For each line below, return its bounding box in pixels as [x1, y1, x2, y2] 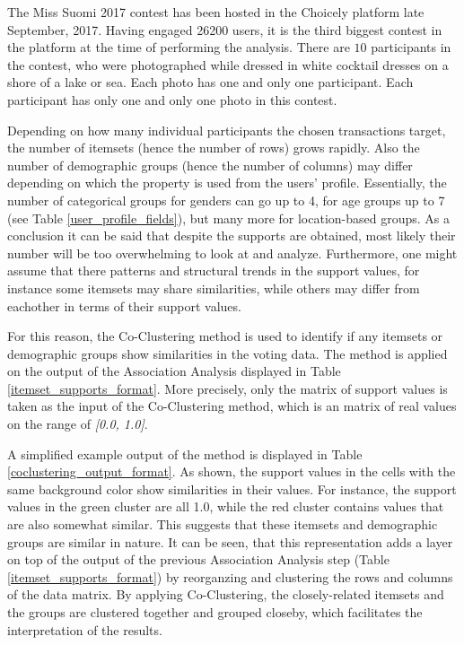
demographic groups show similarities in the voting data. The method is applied [7, 344, 448, 362]
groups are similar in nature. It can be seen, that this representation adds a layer [7, 532, 453, 551]
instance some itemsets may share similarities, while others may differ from [7, 278, 420, 297]
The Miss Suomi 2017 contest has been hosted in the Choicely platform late [7, 3, 425, 21]
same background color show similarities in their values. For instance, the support [7, 479, 457, 498]
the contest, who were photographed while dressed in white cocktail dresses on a [7, 55, 449, 74]
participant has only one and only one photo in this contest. [7, 90, 337, 109]
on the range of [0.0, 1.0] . [7, 414, 148, 433]
